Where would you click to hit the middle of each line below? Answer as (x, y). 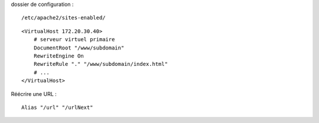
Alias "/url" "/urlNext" (57, 107)
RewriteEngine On (58, 56)
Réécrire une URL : (34, 94)
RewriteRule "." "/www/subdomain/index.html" (101, 64)
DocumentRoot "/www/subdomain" (79, 48)
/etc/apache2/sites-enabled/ (64, 18)
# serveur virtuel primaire (74, 39)
